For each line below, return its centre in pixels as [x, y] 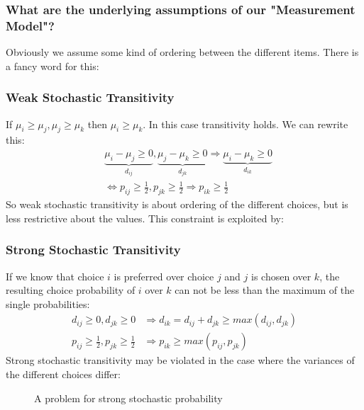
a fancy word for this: [53, 66]
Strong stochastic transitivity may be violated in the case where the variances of [180, 360]
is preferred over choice [164, 276]
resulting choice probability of [71, 290]
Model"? [30, 25]
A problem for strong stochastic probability [128, 398]
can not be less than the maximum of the [265, 290]
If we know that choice [55, 276]
